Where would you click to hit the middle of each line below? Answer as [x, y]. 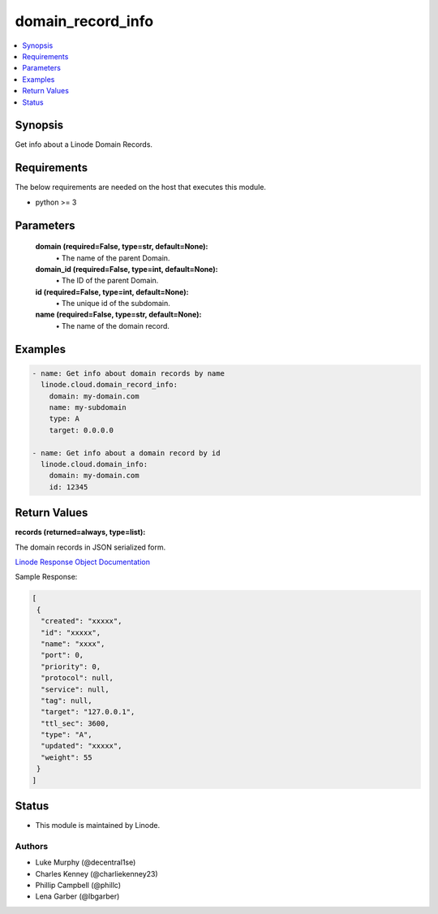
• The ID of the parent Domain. [107, 281]
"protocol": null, [77, 678]
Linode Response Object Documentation [82, 562]
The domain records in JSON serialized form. [90, 547]
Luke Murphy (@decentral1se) [86, 862]
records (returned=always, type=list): [80, 532]
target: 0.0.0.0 [81, 430]
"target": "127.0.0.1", [88, 712]
